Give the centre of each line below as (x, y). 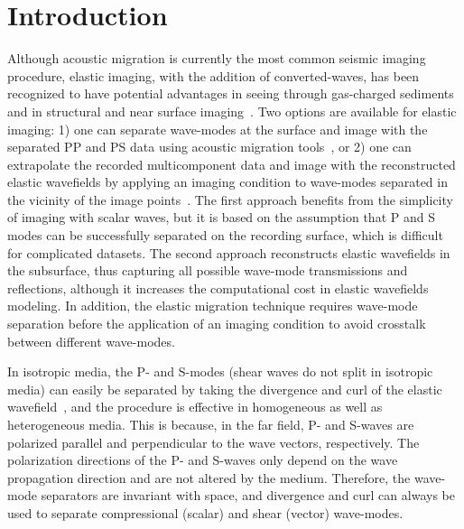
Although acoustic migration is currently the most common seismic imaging (217, 58)
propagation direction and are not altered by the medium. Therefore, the (209, 477)
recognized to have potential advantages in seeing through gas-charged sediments (231, 93)
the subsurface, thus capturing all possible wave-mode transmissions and (208, 270)
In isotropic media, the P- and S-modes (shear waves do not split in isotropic (220, 371)
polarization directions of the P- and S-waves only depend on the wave (203, 460)
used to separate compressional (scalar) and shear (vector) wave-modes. (205, 512)
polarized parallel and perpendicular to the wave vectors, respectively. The (213, 442)
